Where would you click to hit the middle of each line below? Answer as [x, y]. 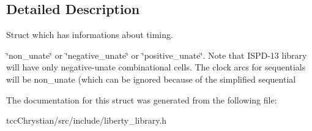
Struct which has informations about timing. [90, 35]
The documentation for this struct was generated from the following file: [142, 99]
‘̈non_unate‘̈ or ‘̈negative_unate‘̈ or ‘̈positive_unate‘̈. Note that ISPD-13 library [157, 55]
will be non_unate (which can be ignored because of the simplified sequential [151, 79]
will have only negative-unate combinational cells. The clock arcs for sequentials [156, 67]
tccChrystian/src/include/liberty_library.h [87, 120]
